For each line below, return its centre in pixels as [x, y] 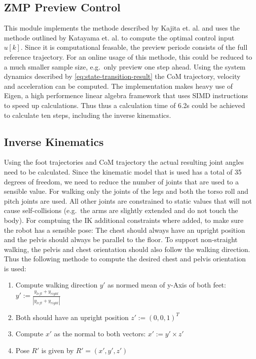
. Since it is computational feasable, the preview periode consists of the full [134, 47]
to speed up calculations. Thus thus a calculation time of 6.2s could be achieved [125, 105]
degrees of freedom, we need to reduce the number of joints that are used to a [121, 181]
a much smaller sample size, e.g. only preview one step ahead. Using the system [125, 66]
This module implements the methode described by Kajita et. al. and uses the [122, 28]
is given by [58, 350]
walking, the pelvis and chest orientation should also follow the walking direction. [127, 249]
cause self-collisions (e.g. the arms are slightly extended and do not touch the [121, 210]
